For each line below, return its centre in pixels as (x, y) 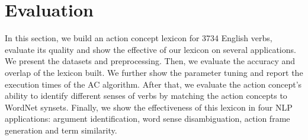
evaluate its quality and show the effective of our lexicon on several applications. (150, 49)
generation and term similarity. (61, 130)
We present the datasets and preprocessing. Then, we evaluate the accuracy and (150, 61)
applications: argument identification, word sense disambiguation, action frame (147, 119)
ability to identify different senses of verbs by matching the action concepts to (146, 96)
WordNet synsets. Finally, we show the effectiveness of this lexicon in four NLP (149, 107)
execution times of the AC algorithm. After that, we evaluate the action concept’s (153, 84)
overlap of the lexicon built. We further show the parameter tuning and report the (154, 72)
